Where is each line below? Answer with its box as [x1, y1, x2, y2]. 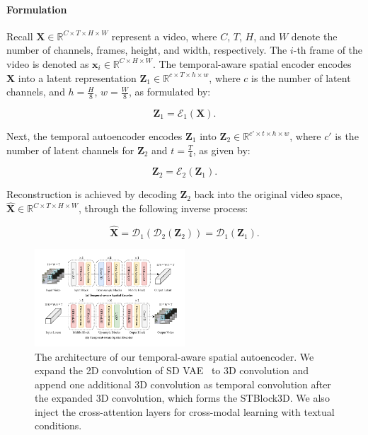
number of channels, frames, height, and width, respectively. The [6, 42, 287, 57]
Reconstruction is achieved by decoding [6, 187, 177, 202]
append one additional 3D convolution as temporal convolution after [35, 376, 331, 391]
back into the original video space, [194, 187, 343, 202]
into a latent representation [18, 70, 137, 85]
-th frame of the [293, 42, 363, 57]
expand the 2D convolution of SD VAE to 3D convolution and [35, 363, 309, 378]
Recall [6, 28, 33, 43]
